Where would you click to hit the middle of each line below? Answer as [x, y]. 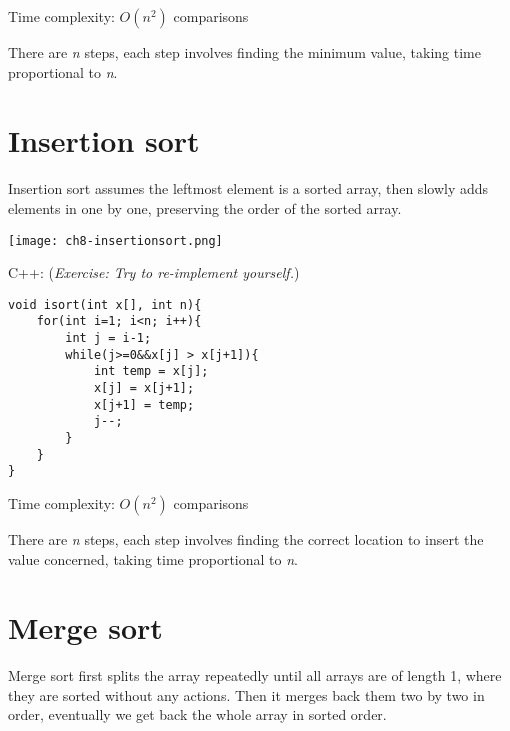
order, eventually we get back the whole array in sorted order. [197, 714]
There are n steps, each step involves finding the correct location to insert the [246, 538]
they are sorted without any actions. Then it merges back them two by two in [246, 694]
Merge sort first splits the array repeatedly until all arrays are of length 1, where [255, 675]
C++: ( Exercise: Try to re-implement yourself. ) [154, 272]
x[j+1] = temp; [144, 404]
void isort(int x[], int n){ [105, 304]
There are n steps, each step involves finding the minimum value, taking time [244, 52]
